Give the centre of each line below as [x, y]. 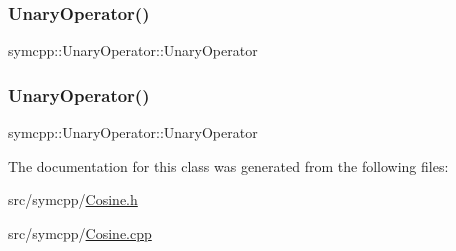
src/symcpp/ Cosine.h [73, 199]
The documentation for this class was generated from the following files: [228, 165]
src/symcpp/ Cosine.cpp [80, 232]
